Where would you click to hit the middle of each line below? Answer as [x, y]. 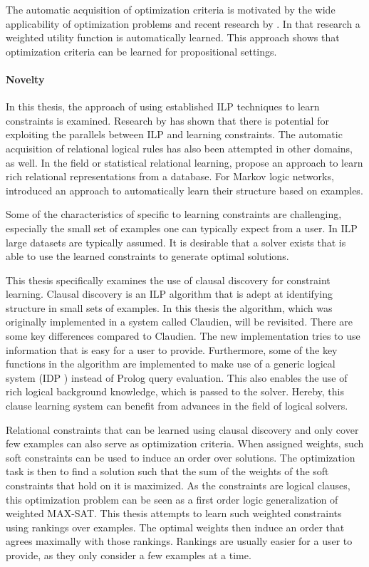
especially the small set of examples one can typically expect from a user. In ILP [182, 228]
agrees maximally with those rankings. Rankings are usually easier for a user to [179, 541]
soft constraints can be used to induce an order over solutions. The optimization [181, 457]
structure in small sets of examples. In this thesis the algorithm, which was [169, 307]
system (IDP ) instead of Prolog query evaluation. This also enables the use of [177, 377]
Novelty [25, 79]
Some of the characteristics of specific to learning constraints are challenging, [174, 214]
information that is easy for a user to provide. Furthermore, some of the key [172, 349]
